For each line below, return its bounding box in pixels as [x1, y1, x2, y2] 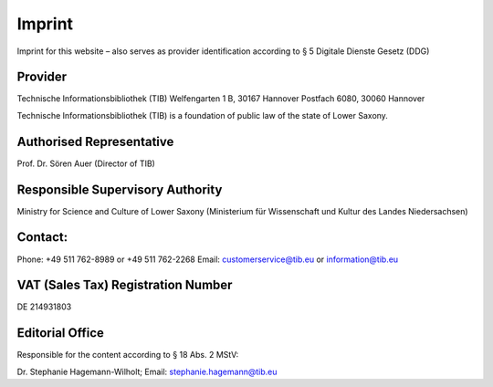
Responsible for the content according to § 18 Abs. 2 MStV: [16, 350, 239, 361]
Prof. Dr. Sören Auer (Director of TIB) [16, 158, 155, 169]
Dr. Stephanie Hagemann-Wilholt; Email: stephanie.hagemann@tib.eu [16, 366, 278, 377]
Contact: [16, 229, 68, 246]
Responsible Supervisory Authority [16, 182, 223, 197]
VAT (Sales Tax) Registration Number [16, 277, 233, 293]
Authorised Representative [16, 133, 174, 150]
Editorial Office [16, 325, 104, 341]
